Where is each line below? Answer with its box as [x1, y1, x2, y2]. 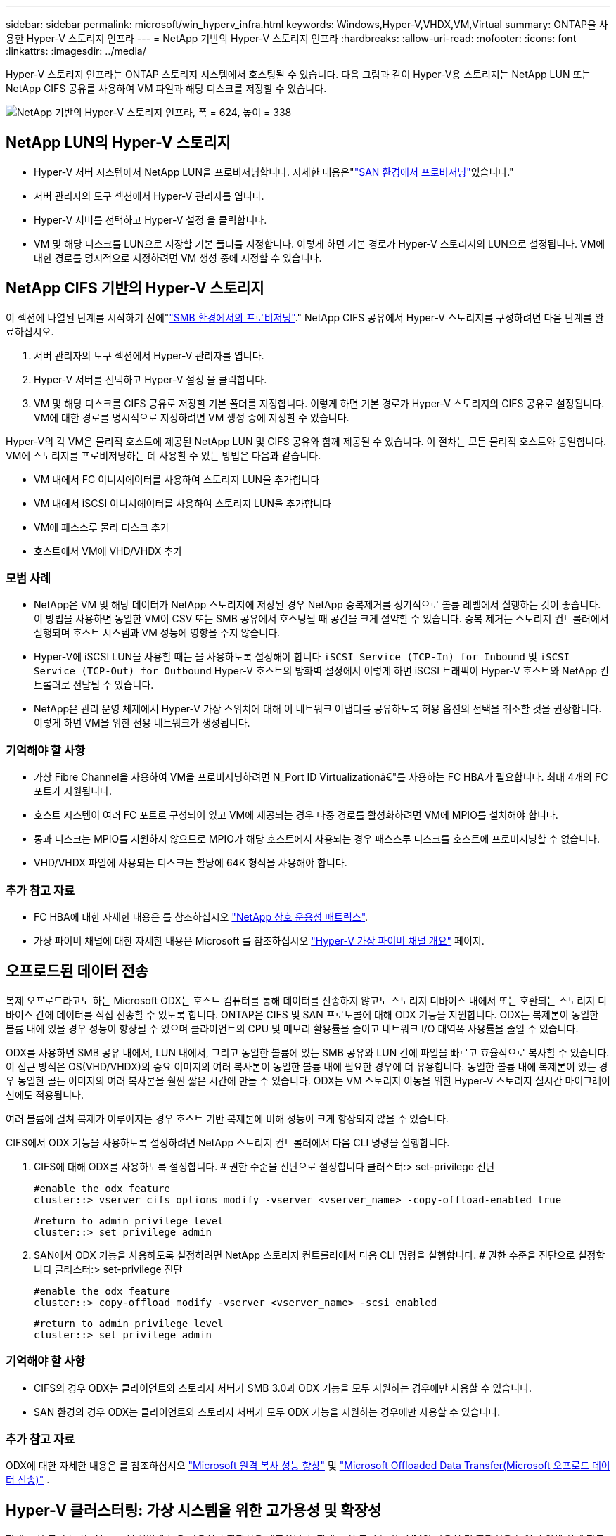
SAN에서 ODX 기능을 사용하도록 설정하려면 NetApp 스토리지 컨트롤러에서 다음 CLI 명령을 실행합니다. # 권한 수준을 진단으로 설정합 [34, 1248, 605, 1261]
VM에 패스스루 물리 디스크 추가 [34, 520, 169, 533]
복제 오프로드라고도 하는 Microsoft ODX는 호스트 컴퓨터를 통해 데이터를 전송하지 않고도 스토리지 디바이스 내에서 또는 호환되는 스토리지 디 [6, 994, 607, 1006]
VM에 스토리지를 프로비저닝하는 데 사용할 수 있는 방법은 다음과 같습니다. [6, 449, 321, 461]
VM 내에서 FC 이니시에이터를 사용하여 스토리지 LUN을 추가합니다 [34, 473, 320, 485]
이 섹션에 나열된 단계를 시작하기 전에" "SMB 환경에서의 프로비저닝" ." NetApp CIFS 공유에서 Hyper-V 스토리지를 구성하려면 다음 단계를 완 [6, 311, 604, 324]
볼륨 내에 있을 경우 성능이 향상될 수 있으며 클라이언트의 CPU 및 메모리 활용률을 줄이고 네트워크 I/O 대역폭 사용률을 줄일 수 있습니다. [6, 1022, 579, 1035]
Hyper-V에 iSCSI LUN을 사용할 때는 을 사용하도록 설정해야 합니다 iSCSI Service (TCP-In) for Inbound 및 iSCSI [34, 651, 570, 663]
